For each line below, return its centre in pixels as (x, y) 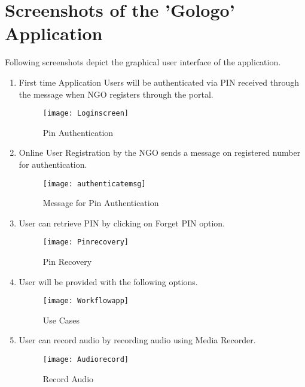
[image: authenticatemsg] (94, 184)
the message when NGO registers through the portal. (116, 94)
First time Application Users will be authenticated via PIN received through (159, 82)
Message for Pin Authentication (101, 203)
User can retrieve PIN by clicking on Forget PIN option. (122, 223)
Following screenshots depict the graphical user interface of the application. (143, 62)
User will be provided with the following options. (108, 281)
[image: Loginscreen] (86, 114)
